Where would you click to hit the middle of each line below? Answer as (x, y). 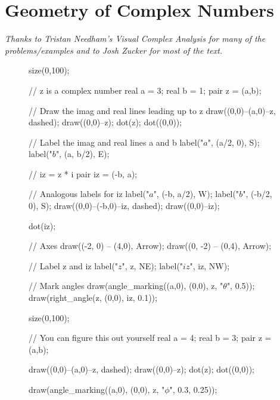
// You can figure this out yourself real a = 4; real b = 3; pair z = (150, 338)
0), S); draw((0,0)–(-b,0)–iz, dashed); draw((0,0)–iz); (124, 206)
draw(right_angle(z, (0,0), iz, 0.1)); (93, 298)
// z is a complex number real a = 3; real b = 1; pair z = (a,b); (145, 90)
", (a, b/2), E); (83, 154)
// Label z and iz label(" (74, 265)
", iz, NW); (210, 265)
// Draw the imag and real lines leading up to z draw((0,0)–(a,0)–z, (152, 110)
